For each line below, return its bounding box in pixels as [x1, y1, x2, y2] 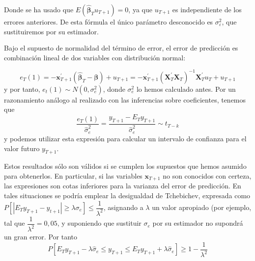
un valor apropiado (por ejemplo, [152, 202, 252, 212]
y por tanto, [4, 83, 40, 94]
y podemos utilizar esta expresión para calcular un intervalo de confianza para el [4, 133, 247, 143]
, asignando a [103, 202, 143, 212]
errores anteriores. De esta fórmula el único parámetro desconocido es [4, 17, 213, 26]
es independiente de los [172, 4, 242, 14]
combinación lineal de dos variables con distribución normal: [4, 52, 186, 62]
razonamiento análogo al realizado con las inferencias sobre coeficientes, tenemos [4, 94, 246, 104]
